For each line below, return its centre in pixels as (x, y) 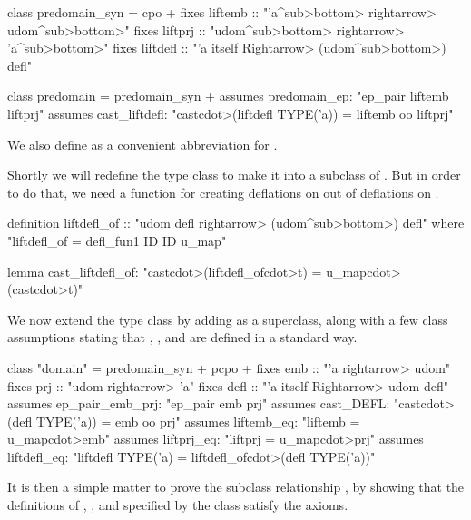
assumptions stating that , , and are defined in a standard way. (182, 337)
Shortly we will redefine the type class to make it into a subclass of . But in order (234, 175)
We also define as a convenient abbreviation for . (142, 144)
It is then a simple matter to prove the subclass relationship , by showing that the (236, 487)
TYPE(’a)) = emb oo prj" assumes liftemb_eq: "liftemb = (198, 421)
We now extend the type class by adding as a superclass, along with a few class (228, 319)
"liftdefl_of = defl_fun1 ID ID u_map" (117, 240)
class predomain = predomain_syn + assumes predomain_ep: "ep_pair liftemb (228, 96)
